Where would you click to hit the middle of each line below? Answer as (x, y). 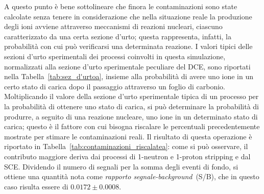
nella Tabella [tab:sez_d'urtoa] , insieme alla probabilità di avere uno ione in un (129, 76)
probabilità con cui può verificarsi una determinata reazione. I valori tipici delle (128, 46)
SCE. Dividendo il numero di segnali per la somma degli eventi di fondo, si (121, 166)
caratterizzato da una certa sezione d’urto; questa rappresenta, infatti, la (118, 36)
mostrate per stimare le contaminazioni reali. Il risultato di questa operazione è (128, 136)
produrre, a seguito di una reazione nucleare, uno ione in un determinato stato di (131, 116)
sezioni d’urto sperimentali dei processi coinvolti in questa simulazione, (115, 56)
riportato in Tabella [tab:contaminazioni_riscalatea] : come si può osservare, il (126, 146)
